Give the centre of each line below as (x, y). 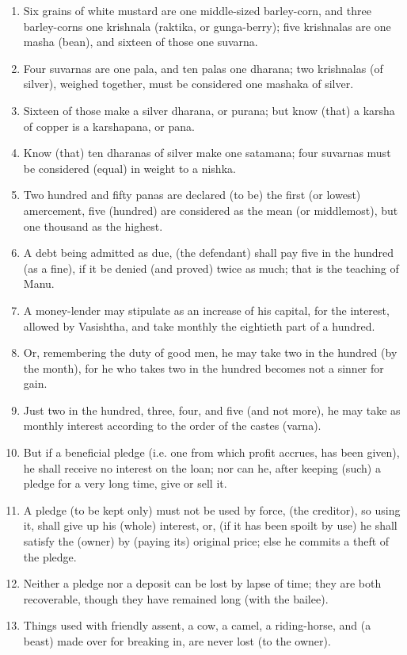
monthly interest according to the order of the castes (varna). (172, 425)
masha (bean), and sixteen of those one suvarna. (141, 42)
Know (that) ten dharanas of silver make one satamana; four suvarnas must (207, 153)
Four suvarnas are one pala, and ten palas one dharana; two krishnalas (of (203, 68)
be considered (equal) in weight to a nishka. (129, 168)
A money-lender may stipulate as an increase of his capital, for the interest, (206, 310)
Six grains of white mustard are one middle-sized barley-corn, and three (197, 10)
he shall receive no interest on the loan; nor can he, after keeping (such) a (202, 467)
